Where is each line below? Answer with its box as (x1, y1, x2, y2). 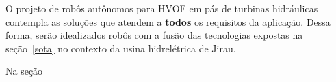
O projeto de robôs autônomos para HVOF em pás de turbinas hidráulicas (5, 1, 318, 15)
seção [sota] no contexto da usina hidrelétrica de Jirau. (5, 41, 236, 55)
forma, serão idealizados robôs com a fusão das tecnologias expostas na (5, 28, 303, 42)
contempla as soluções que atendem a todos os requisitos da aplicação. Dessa (5, 14, 331, 28)
